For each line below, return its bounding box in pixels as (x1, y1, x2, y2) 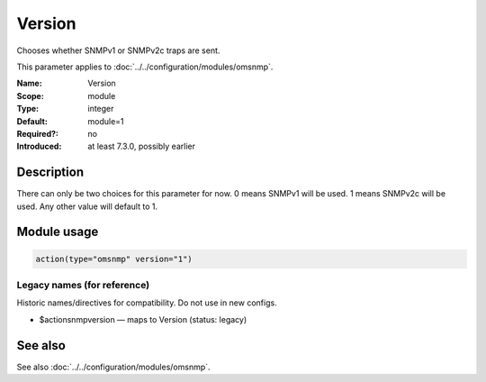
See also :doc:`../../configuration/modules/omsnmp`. (16, 361, 211, 372)
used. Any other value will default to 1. (16, 201, 157, 212)
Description (16, 165, 85, 180)
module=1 (87, 115, 125, 126)
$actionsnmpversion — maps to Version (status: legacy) (39, 314, 247, 324)
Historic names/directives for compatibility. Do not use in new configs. (16, 297, 278, 308)
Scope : (16, 90, 44, 101)
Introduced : (16, 141, 62, 152)
